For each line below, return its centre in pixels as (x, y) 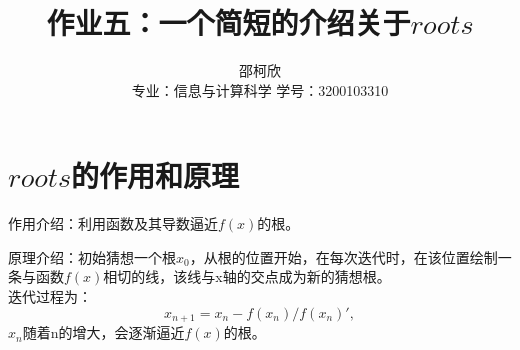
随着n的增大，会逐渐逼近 (103, 332)
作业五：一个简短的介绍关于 (228, 22)
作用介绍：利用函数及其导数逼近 (113, 223)
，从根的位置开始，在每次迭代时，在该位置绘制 (343, 256)
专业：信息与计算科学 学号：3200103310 (260, 89)
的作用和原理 (155, 175)
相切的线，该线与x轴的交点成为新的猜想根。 (247, 276)
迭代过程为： (50, 296)
